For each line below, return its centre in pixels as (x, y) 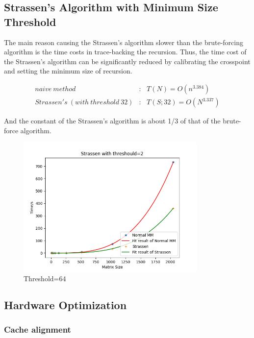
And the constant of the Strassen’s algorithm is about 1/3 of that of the (112, 121)
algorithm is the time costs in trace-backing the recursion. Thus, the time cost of (125, 52)
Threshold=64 (45, 278)
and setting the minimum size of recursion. (68, 71)
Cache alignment (38, 329)
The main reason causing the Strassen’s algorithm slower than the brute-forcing (124, 42)
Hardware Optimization (65, 305)
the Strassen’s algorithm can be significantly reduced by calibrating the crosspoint (127, 61)
